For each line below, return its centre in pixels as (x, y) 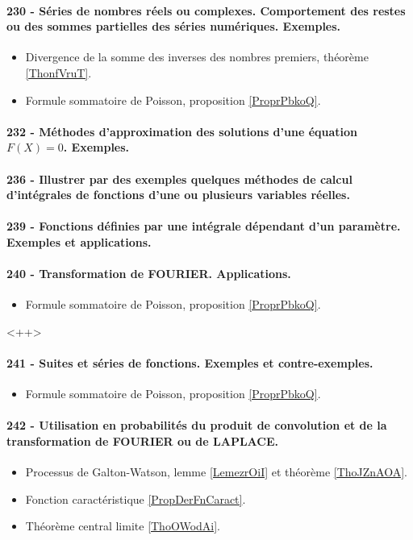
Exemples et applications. (79, 241)
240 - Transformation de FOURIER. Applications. (149, 274)
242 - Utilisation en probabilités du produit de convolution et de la (197, 425)
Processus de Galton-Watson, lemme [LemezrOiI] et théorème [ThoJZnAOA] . (217, 472)
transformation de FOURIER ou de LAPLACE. (143, 441)
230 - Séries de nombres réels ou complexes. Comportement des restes (206, 10)
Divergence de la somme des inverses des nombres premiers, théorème (197, 57)
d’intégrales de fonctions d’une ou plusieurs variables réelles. (178, 195)
